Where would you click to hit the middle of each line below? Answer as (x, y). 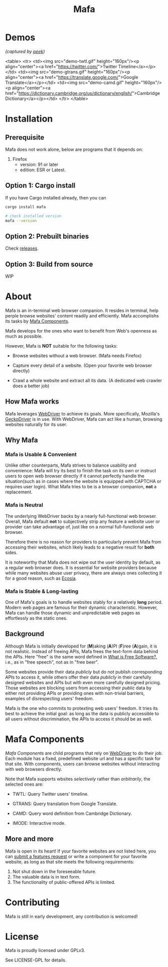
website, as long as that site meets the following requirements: (70, 862)
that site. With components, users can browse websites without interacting (82, 764)
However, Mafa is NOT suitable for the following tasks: (61, 346)
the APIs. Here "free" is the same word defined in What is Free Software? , (81, 657)
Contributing (32, 902)
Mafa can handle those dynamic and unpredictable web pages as (73, 613)
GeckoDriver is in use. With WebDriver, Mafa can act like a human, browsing (84, 419)
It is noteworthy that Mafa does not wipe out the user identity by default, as (83, 562)
